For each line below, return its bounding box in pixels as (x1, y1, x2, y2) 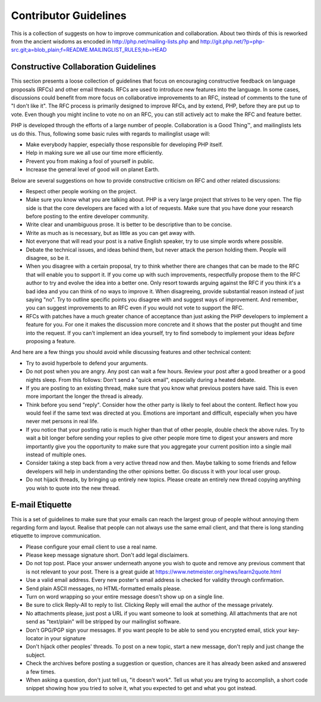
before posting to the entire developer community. (26, 213, 149, 220)
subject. (26, 651, 46, 659)
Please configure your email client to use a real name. (26, 543, 158, 550)
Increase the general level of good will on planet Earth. (26, 166, 160, 173)
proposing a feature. (26, 337, 76, 344)
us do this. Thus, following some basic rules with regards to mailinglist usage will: (11, 130, 210, 137)
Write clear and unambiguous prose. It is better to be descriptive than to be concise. (26, 221, 232, 228)
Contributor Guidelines (11, 9, 127, 22)
